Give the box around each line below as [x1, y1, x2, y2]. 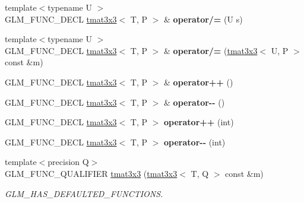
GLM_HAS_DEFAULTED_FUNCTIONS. [5, 187, 163, 199]
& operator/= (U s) [164, 12, 243, 25]
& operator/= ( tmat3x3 [164, 44, 258, 56]
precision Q [47, 156, 89, 168]
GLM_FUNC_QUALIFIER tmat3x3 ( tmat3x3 [5, 167, 178, 179]
